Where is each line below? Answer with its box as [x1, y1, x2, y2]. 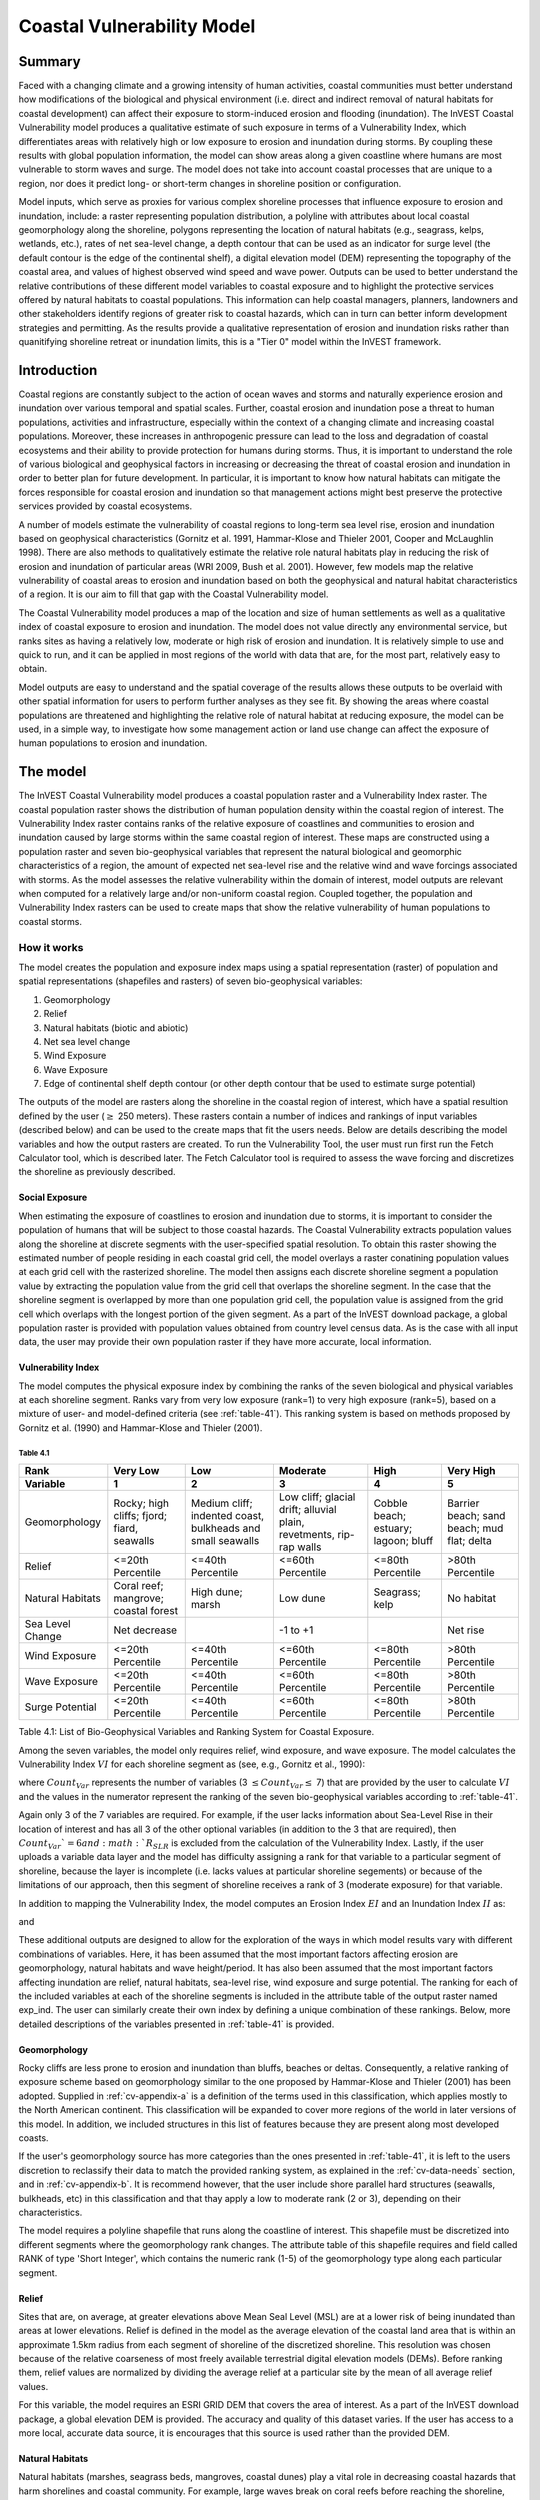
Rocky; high [113, 1496, 170, 1510]
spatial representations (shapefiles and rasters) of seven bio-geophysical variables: [18, 975, 363, 987]
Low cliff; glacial [278, 1490, 356, 1504]
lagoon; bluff [373, 1534, 434, 1548]
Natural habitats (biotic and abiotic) [43, 1021, 189, 1034]
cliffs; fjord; [113, 1509, 168, 1523]
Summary [18, 53, 81, 70]
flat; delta [446, 1534, 492, 1548]
